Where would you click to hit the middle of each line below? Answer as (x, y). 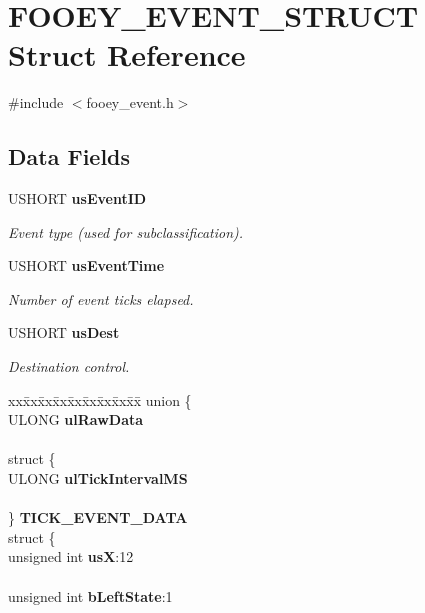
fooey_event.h (130, 102)
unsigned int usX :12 (71, 556)
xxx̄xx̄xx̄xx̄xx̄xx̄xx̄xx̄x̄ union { (100, 399)
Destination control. (69, 366)
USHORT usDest (64, 332)
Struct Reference (127, 54)
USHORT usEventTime (86, 265)
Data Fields (69, 156)
